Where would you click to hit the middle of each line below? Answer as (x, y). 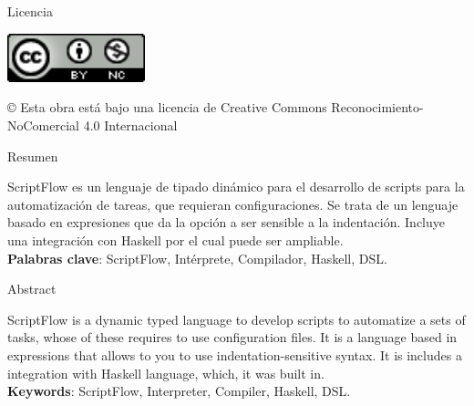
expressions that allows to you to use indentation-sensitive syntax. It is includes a (235, 354)
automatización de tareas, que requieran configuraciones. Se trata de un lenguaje (233, 204)
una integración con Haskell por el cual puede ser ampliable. (175, 240)
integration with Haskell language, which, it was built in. (166, 373)
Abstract (32, 289)
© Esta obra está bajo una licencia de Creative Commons (167, 107)
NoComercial (43, 125)
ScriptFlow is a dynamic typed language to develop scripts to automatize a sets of (237, 319)
